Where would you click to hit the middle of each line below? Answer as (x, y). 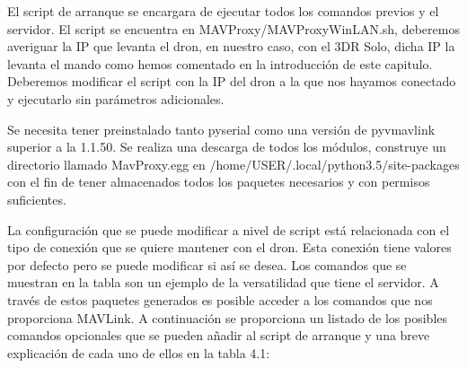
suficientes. (37, 199)
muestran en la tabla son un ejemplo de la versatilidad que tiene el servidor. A (223, 282)
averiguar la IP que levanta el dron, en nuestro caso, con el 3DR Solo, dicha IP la (231, 46)
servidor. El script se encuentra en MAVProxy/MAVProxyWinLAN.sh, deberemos (233, 28)
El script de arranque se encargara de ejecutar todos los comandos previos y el (223, 11)
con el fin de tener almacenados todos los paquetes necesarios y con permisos (219, 182)
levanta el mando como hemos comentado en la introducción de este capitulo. (220, 63)
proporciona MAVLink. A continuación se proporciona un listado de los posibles (228, 317)
